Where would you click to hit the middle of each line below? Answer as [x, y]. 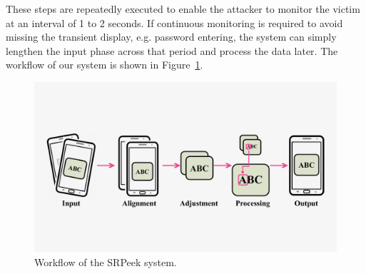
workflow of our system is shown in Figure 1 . [105, 65]
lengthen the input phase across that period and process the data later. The [172, 50]
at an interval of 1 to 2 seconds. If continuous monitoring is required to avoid [174, 22]
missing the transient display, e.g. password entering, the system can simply [171, 37]
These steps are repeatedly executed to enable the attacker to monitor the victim [183, 9]
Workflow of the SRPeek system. [106, 262]
